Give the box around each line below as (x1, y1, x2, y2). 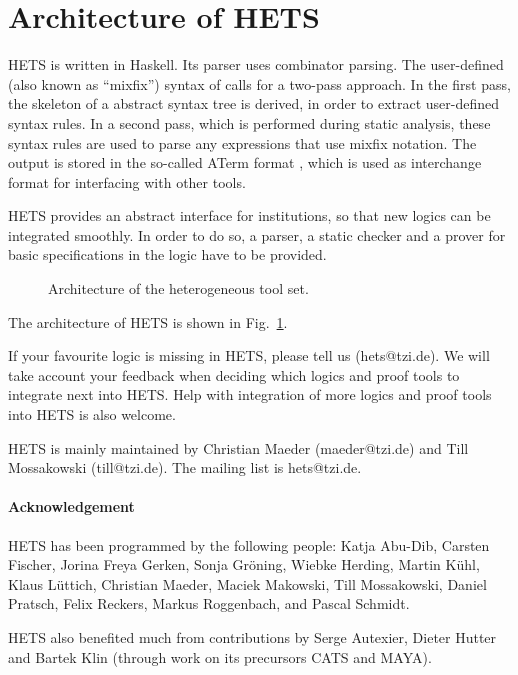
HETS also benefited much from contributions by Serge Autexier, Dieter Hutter (8, 626, 497, 647)
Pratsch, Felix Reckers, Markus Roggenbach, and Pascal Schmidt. (8, 593, 410, 614)
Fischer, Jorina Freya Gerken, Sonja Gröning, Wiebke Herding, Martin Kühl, (8, 554, 480, 575)
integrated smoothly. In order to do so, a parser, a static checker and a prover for (8, 224, 506, 245)
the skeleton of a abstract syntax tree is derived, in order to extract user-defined (8, 93, 500, 114)
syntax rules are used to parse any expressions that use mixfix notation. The (8, 132, 477, 153)
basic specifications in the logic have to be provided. (8, 244, 327, 265)
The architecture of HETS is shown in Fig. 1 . (8, 311, 288, 332)
